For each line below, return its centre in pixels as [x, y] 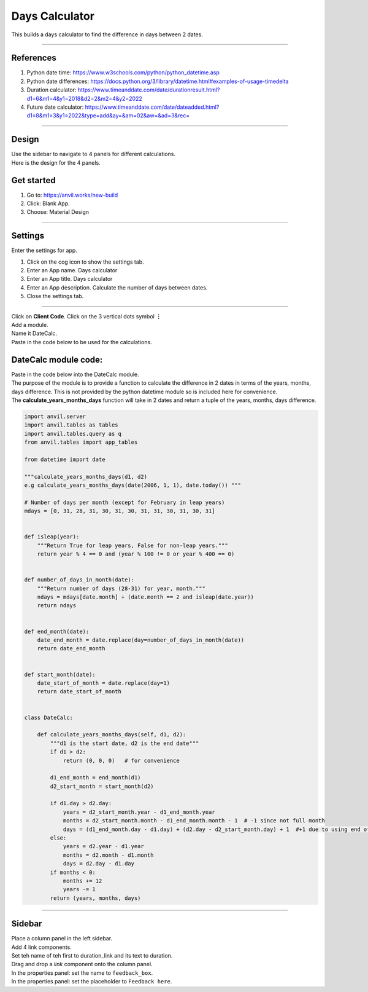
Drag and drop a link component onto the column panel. [82, 964]
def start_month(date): [60, 674]
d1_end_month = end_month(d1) [95, 778]
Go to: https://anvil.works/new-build [72, 195]
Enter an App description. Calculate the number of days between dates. [117, 287]
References [34, 58]
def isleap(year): [52, 537]
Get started [33, 180]
